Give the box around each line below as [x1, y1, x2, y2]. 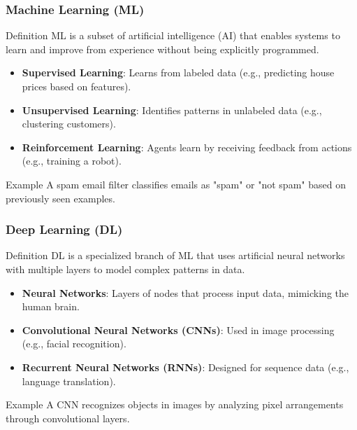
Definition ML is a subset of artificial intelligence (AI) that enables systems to [6, 28, 340, 43]
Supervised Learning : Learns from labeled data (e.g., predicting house [22, 65, 335, 80]
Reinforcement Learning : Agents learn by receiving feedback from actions [22, 139, 352, 154]
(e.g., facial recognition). [22, 336, 126, 351]
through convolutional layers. [6, 410, 130, 425]
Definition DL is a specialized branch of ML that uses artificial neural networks [6, 248, 345, 263]
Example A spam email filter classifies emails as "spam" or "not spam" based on [6, 176, 346, 191]
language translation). [22, 373, 116, 388]
